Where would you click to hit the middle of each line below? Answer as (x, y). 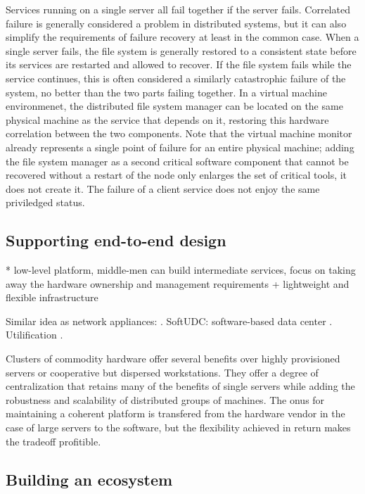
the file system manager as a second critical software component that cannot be (177, 161)
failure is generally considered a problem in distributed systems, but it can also (176, 23)
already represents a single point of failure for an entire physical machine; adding (180, 147)
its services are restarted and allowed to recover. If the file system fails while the (179, 64)
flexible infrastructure (52, 297)
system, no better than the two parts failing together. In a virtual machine (166, 92)
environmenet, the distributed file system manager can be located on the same (174, 106)
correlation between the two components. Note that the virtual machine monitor (179, 133)
